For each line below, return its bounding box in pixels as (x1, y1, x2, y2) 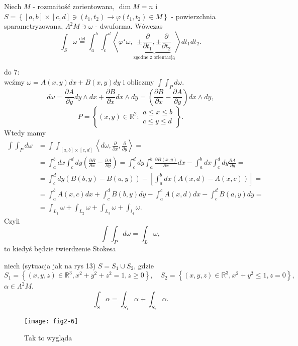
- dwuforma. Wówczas (95, 21, 163, 31)
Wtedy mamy (4, 127, 46, 137)
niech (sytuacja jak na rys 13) (4, 260, 96, 270)
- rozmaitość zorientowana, (33, 1, 115, 11)
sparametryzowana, (4, 21, 63, 31)
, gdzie (134, 260, 154, 270)
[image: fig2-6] (24, 318, 78, 325)
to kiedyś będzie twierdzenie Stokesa (4, 243, 116, 254)
